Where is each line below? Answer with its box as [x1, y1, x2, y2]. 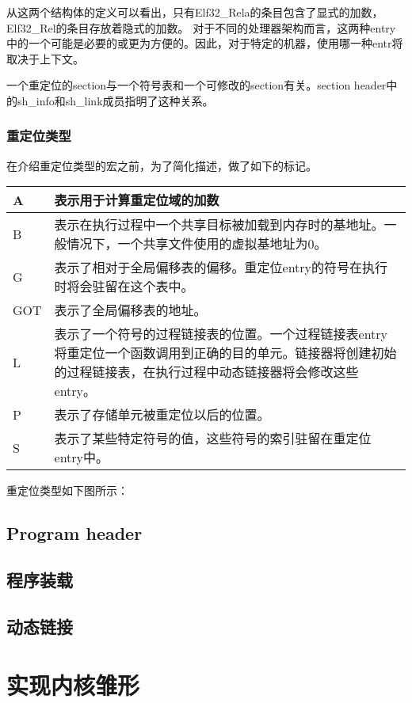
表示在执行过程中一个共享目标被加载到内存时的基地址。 [54, 215, 384, 234]
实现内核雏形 [6, 668, 140, 701]
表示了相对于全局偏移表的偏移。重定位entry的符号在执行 [54, 258, 388, 277]
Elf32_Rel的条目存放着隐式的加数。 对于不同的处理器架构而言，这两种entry [6, 19, 396, 36]
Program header [6, 521, 143, 545]
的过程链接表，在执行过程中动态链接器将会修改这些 [54, 363, 359, 382]
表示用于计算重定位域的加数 [54, 191, 219, 210]
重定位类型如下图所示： [6, 482, 128, 499]
